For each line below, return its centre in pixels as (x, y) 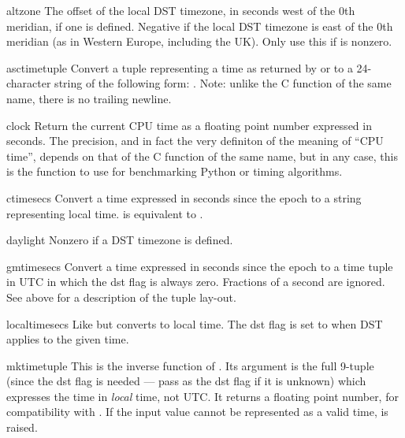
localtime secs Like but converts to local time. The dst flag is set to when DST (195, 323)
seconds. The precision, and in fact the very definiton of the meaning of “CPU (195, 141)
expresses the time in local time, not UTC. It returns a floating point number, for (202, 396)
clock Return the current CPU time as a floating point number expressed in (189, 125)
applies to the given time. (68, 339)
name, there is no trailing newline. (89, 98)
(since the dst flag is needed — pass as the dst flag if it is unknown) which (186, 381)
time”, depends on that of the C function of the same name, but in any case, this (202, 156)
